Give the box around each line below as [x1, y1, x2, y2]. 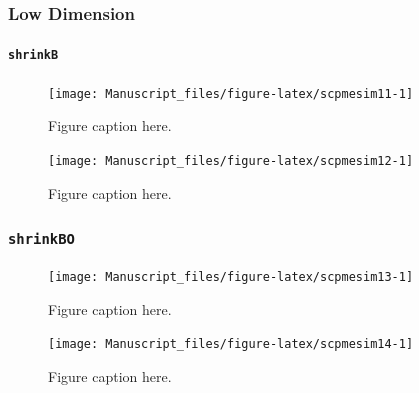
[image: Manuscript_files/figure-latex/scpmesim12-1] [48, 153, 414, 168]
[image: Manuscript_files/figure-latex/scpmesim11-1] [48, 86, 414, 101]
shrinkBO [8, 231, 75, 248]
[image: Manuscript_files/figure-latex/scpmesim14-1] [48, 337, 414, 352]
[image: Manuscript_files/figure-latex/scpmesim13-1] [48, 269, 414, 284]
